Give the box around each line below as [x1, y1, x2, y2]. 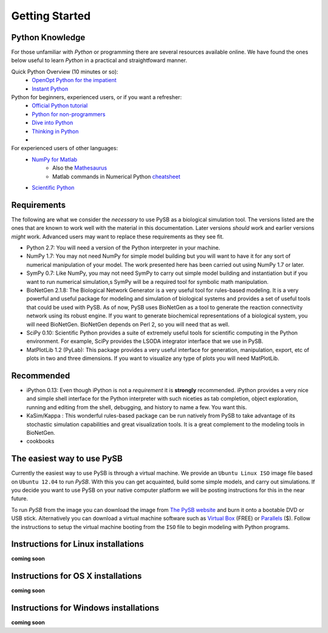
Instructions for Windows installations [11, 603, 159, 614]
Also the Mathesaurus [52, 164, 108, 171]
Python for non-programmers [32, 110, 106, 118]
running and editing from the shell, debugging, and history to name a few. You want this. [26, 403, 247, 410]
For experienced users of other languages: [11, 145, 118, 152]
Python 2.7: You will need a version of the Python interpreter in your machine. [26, 244, 220, 251]
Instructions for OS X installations [11, 571, 142, 581]
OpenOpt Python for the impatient [32, 77, 117, 84]
